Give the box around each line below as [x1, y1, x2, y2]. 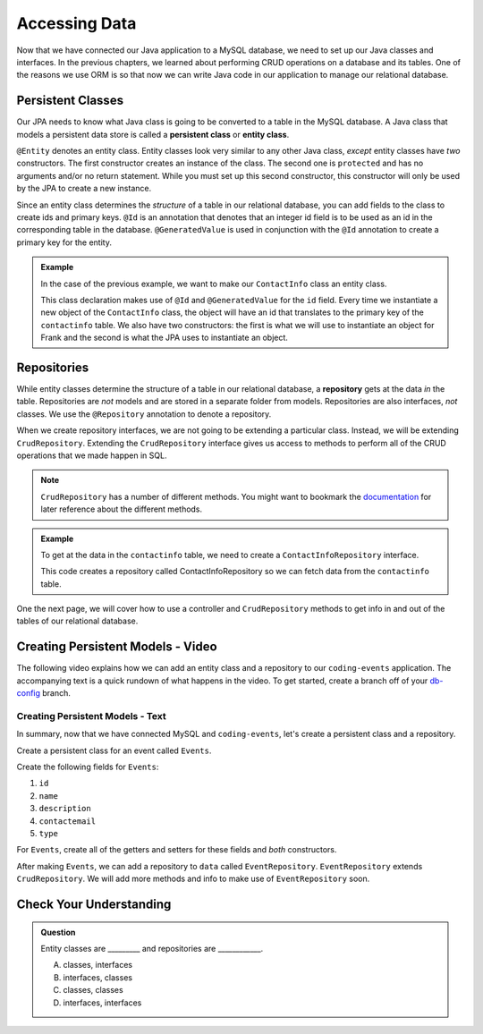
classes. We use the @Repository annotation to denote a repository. [16, 408, 272, 420]
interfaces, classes [63, 971, 133, 983]
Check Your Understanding [16, 897, 172, 912]
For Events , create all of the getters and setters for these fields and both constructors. [16, 844, 337, 855]
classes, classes [63, 985, 124, 996]
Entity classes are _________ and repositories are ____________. [40, 944, 264, 953]
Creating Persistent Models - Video [16, 640, 218, 655]
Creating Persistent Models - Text [16, 709, 166, 722]
